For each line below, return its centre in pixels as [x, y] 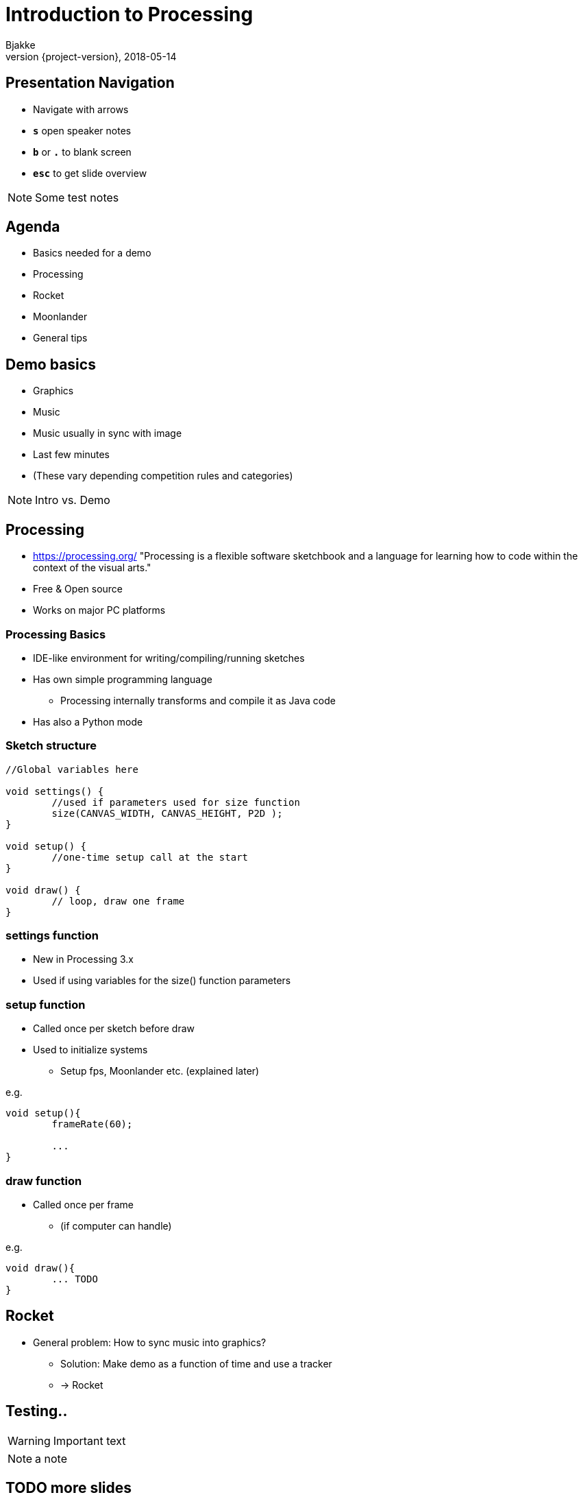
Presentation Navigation [90, 83]
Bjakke [21, 45]
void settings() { [55, 791]
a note [51, 1458]
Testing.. [37, 1411]
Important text [89, 1440]
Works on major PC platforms [99, 610]
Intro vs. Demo [73, 500]
